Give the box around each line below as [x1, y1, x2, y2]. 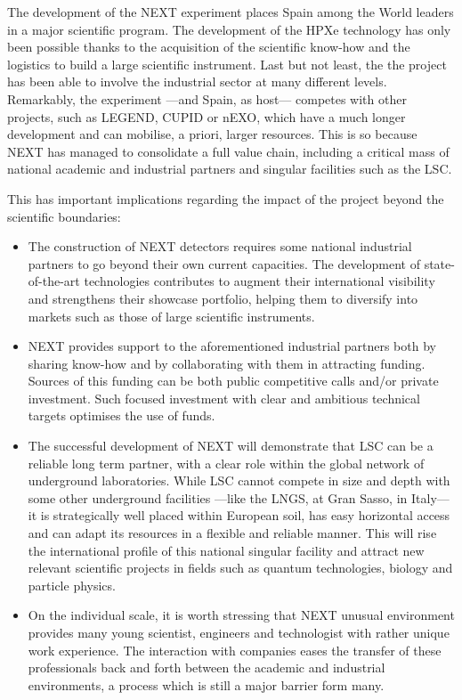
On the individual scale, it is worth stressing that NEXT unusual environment [28, 606, 455, 624]
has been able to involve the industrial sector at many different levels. [7, 72, 387, 91]
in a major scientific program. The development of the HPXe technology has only [7, 20, 451, 38]
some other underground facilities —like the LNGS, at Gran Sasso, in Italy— [28, 488, 450, 507]
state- [424, 254, 455, 273]
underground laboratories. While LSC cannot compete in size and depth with [28, 471, 450, 490]
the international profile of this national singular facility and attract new [28, 541, 425, 559]
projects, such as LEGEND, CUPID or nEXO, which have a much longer [7, 107, 406, 126]
